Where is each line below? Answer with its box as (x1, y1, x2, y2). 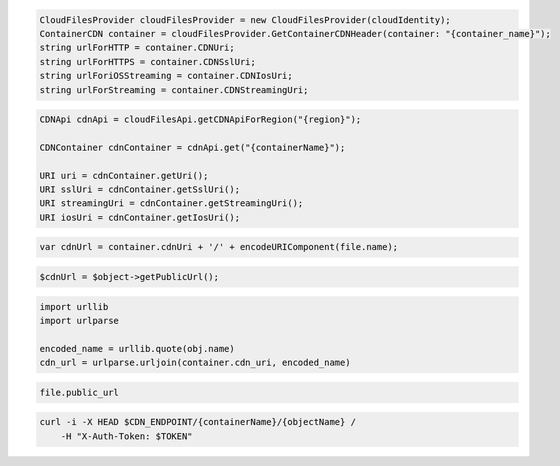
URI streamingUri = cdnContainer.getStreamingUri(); (39, 198, 304, 209)
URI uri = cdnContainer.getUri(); (39, 170, 209, 181)
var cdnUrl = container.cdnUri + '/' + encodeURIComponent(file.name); (39, 241, 399, 253)
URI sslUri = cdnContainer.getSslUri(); (39, 184, 240, 195)
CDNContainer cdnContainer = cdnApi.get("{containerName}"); (39, 141, 346, 153)
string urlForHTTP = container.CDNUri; (39, 42, 235, 54)
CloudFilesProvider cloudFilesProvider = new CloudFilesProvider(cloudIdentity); (39, 14, 452, 25)
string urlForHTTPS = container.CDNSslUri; (39, 56, 257, 67)
